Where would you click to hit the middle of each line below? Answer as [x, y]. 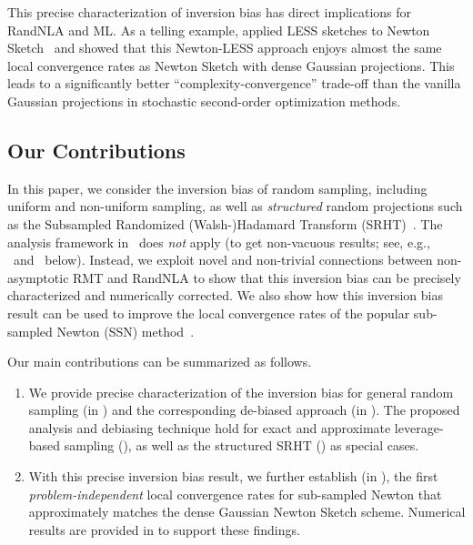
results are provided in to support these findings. [164, 529]
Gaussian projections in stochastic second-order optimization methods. [204, 101]
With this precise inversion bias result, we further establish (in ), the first [233, 476]
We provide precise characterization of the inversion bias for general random [241, 392]
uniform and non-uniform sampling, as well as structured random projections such [235, 206]
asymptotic [38, 277]
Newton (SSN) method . [126, 331]
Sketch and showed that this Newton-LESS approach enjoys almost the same [225, 48]
